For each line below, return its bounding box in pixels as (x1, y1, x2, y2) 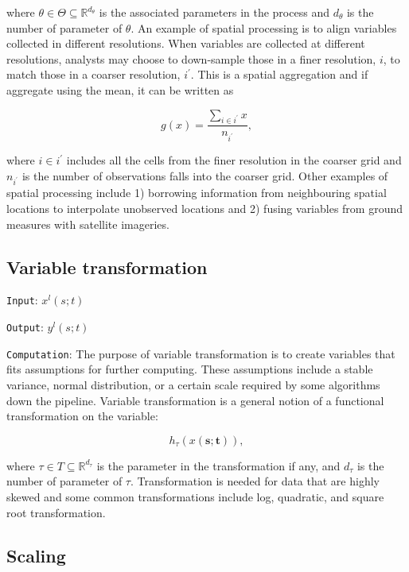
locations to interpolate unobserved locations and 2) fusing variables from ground (6, 200, 403, 217)
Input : (6, 292, 38, 308)
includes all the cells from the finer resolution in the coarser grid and (66, 152, 402, 168)
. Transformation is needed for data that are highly (130, 473, 380, 489)
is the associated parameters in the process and (99, 4, 329, 20)
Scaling (6, 543, 66, 567)
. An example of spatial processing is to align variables (130, 19, 397, 36)
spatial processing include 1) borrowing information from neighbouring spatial (6, 184, 387, 201)
